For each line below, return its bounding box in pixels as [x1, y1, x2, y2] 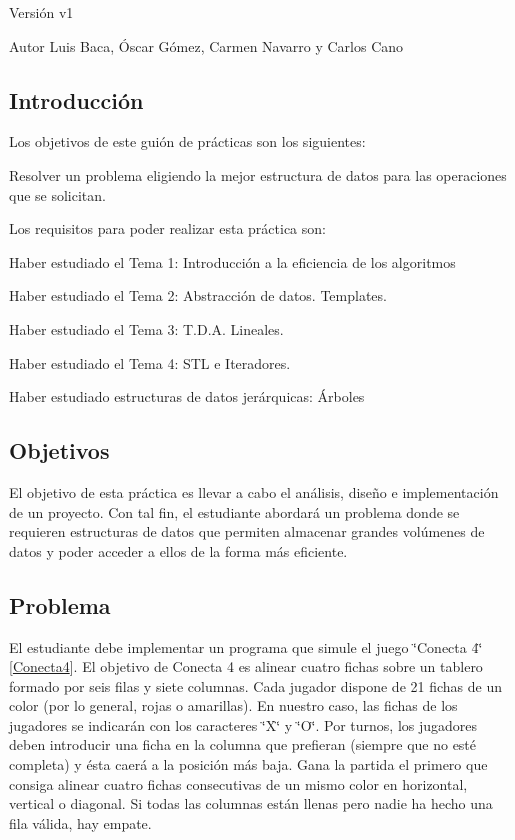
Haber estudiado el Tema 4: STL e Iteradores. [9, 352, 291, 373]
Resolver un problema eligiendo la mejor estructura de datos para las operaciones [9, 164, 507, 185]
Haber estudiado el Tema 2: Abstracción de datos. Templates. [9, 285, 387, 306]
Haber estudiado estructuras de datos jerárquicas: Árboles [9, 386, 365, 407]
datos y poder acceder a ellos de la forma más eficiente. [9, 540, 348, 561]
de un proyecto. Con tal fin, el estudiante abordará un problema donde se [9, 501, 460, 522]
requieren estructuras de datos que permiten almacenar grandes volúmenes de [9, 521, 485, 542]
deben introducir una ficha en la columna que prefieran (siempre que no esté [9, 734, 477, 755]
